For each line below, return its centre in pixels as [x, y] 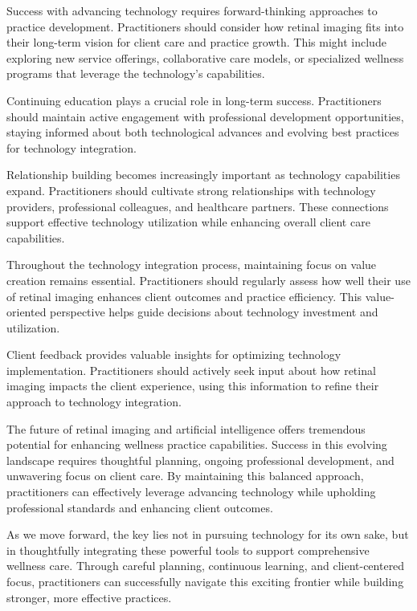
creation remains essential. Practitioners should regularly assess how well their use [208, 280]
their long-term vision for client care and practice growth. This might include [196, 42]
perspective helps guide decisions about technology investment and [214, 312]
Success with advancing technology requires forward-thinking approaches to [192, 10]
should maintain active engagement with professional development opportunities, [205, 116]
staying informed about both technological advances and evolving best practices [203, 132]
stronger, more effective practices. [89, 597]
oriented [27, 312]
